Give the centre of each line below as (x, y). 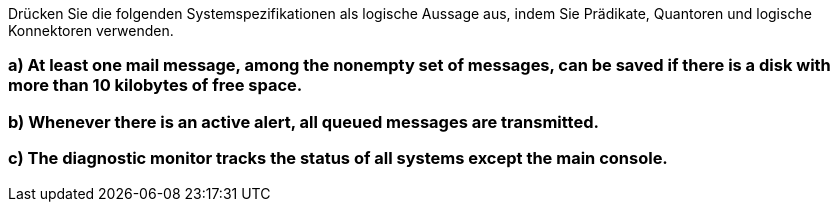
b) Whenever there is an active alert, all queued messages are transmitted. (303, 121)
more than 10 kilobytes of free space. (155, 85)
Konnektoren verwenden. (91, 30)
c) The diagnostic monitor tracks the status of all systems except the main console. (338, 158)
